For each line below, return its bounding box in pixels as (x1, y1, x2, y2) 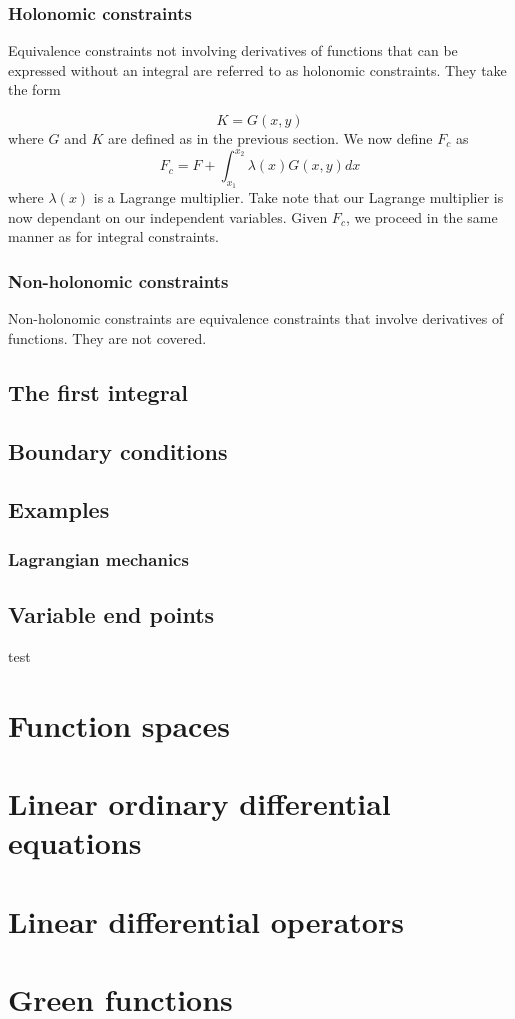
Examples (8, 494, 110, 525)
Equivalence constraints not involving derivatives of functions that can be (8, 40, 458, 61)
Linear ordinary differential (8, 783, 391, 824)
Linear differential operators (8, 900, 404, 941)
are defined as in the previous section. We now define (107, 128, 433, 148)
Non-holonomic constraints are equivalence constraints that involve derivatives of (8, 308, 504, 329)
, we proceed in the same (345, 206, 498, 227)
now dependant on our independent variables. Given (8, 206, 328, 227)
